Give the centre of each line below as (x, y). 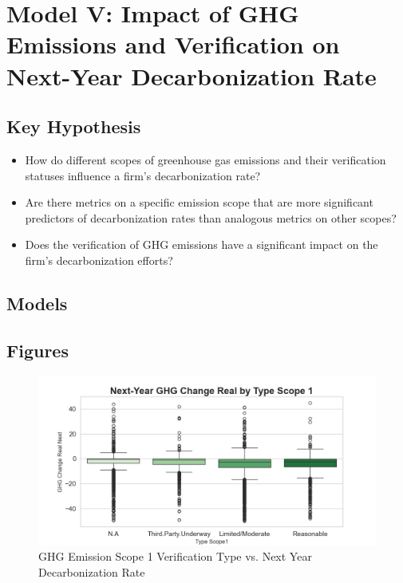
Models (37, 303)
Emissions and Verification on (173, 44)
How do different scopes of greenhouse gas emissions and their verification (205, 159)
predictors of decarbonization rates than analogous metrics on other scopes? (211, 217)
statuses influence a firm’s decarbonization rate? (143, 175)
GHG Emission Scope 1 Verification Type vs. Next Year (175, 556)
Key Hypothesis (74, 126)
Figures (38, 350)
